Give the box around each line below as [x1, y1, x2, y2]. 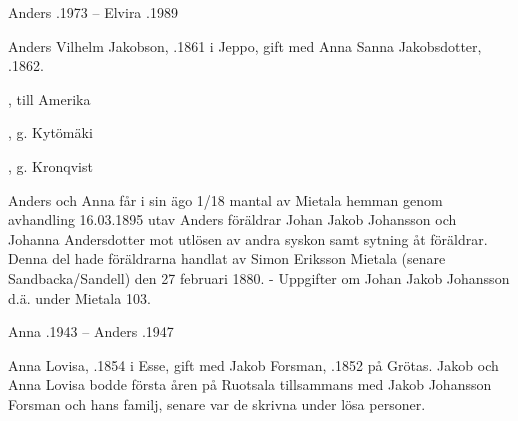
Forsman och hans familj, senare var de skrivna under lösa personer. [8, 393, 426, 414]
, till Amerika [8, 88, 91, 109]
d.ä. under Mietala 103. [8, 287, 151, 308]
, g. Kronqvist [8, 155, 93, 176]
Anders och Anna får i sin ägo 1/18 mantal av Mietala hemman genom [8, 189, 443, 210]
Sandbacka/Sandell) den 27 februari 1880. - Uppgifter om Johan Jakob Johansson [8, 267, 510, 288]
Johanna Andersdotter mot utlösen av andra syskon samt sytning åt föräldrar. [8, 228, 488, 249]
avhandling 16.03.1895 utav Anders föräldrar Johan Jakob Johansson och [8, 209, 457, 230]
